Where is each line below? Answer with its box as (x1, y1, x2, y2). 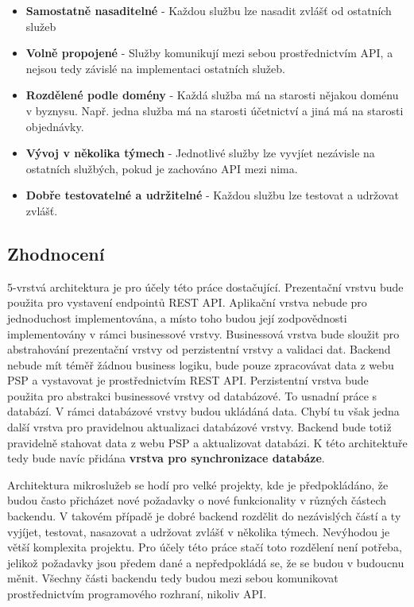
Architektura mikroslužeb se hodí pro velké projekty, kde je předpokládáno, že (7, 476, 389, 493)
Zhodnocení (7, 241, 105, 265)
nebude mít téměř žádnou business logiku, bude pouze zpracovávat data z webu (7, 356, 394, 373)
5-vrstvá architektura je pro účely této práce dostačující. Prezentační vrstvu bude (7, 278, 404, 295)
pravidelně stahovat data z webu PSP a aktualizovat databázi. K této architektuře (7, 434, 408, 450)
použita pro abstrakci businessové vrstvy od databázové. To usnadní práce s (7, 387, 377, 404)
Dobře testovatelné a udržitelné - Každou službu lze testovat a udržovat (25, 187, 399, 203)
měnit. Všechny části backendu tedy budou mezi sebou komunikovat (7, 570, 339, 586)
